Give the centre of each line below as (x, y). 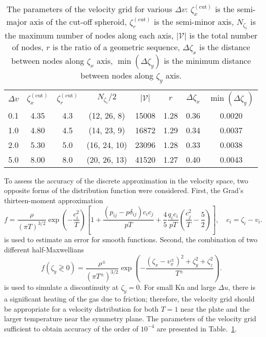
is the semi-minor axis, (194, 22)
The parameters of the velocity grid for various (90, 9)
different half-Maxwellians (44, 249)
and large (201, 287)
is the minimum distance (207, 60)
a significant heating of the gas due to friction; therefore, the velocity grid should (129, 299)
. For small (156, 287)
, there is (242, 287)
